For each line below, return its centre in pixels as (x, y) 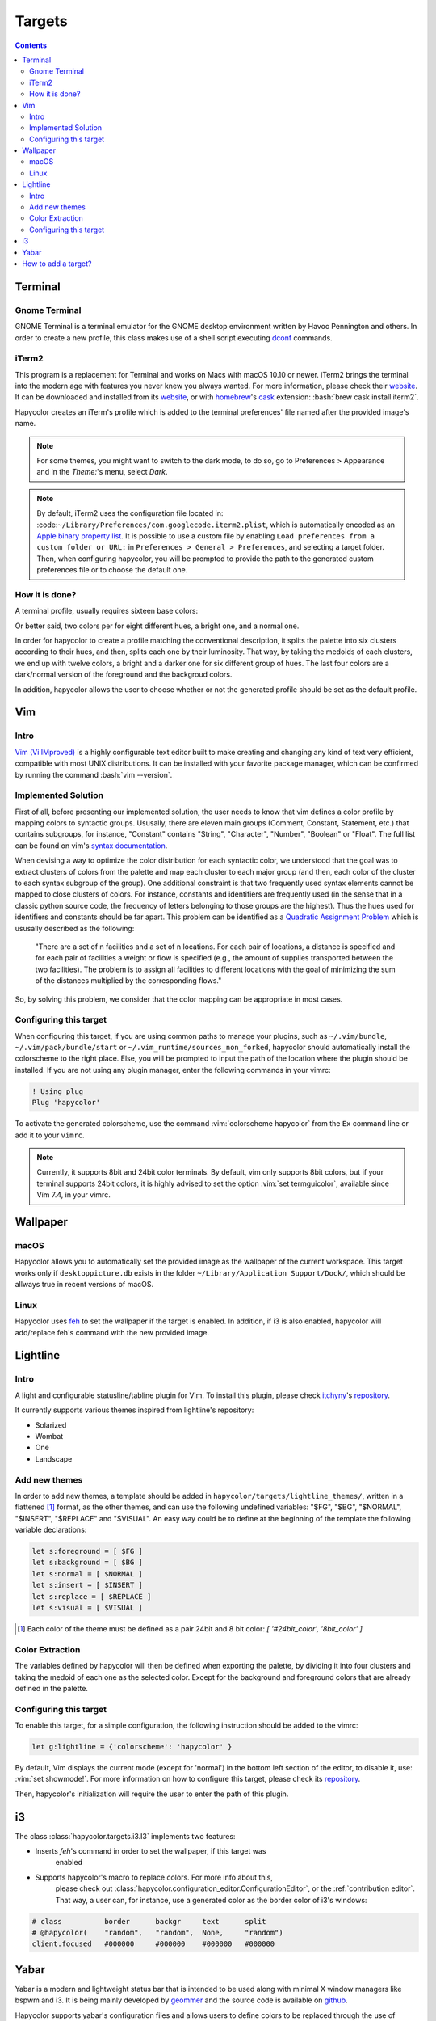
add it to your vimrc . (50, 1135)
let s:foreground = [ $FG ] (87, 1551)
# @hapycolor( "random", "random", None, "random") (157, 1933)
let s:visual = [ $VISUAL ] (87, 1608)
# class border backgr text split (149, 1921)
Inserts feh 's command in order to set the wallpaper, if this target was (151, 1851)
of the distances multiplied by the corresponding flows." (128, 981)
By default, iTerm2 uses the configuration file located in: (130, 513)
